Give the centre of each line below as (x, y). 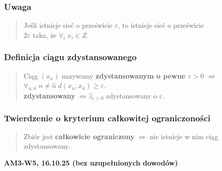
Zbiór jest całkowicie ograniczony (79, 136)
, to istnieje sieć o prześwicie (161, 25)
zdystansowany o (132, 96)
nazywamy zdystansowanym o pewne (123, 75)
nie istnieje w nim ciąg (184, 136)
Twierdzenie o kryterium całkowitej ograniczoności (107, 118)
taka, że (44, 35)
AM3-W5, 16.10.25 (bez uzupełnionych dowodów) (91, 163)
